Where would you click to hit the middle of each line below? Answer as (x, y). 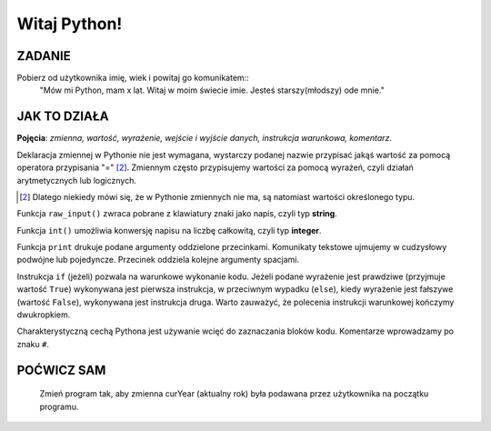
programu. (59, 406)
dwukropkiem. (44, 315)
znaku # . (33, 344)
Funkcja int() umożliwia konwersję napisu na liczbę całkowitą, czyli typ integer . (169, 230)
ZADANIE (44, 56)
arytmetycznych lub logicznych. (76, 180)
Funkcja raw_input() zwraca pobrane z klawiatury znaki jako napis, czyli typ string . (177, 214)
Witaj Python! (70, 24)
